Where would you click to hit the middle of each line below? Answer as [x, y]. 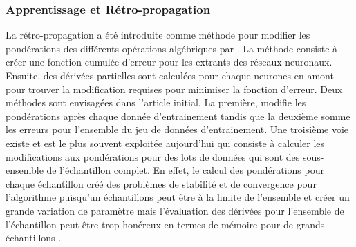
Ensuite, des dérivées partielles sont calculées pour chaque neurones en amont [170, 75]
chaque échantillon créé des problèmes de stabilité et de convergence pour [161, 183]
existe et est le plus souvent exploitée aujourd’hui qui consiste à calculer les [165, 142]
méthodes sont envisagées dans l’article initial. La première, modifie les [156, 102]
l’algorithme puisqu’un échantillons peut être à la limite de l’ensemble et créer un [178, 197]
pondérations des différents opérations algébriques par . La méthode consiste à [172, 48]
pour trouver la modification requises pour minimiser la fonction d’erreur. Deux [174, 89]
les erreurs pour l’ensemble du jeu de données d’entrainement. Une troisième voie [177, 129]
